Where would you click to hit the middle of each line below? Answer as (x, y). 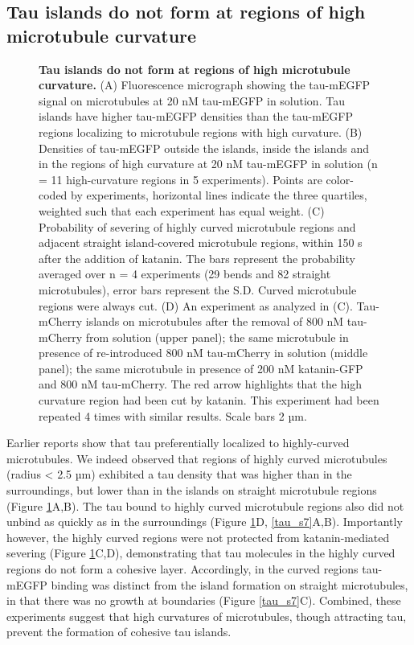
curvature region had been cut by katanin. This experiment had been (209, 400)
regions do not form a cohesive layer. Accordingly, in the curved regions (182, 569)
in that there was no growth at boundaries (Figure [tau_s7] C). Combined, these (204, 600)
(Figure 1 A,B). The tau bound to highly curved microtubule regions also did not (205, 505)
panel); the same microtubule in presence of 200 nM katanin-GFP (201, 368)
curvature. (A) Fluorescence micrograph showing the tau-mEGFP (205, 85)
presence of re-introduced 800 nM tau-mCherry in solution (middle (203, 353)
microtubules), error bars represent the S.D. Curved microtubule (198, 289)
